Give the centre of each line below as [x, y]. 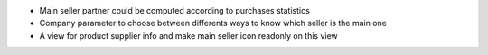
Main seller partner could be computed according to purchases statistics [175, 10]
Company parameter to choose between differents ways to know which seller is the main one [213, 23]
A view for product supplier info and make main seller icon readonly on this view [188, 35]
